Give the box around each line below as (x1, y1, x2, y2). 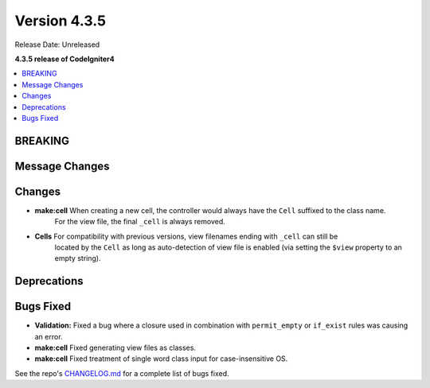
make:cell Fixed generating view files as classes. (34, 343, 197, 353)
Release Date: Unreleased (14, 40, 100, 49)
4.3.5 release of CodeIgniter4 (14, 54, 115, 64)
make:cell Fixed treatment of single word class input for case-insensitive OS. (34, 354, 288, 363)
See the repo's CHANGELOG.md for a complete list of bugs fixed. (14, 368, 230, 378)
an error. (34, 332, 63, 341)
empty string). (54, 254, 101, 263)
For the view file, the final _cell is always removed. (54, 217, 226, 227)
